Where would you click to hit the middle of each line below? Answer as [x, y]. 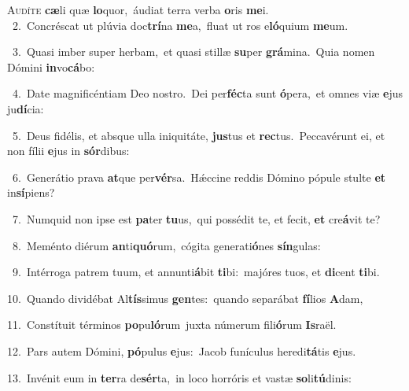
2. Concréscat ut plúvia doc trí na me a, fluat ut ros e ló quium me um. [180, 25]
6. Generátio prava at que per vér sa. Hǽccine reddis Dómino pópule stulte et [199, 177]
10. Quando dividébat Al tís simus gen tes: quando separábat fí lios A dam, [185, 298]
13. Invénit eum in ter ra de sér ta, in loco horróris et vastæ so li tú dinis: [179, 377]
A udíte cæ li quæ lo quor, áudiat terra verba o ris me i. [138, 9]
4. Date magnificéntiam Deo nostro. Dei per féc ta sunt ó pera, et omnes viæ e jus [208, 93]
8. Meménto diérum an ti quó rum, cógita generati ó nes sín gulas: [166, 245]
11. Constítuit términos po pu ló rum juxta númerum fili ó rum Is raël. [172, 325]
